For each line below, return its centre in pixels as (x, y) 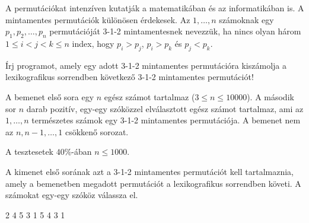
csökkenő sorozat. (97, 131)
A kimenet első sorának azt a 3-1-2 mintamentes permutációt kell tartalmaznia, (150, 171)
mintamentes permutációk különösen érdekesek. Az (98, 19)
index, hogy (93, 43)
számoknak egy (246, 19)
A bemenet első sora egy (50, 96)
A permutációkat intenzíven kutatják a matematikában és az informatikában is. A (155, 8)
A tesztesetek (30, 152)
